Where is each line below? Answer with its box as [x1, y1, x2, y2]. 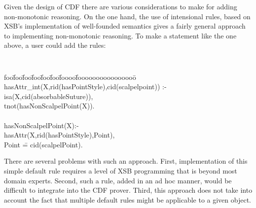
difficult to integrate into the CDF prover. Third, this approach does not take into [4, 185, 253, 195]
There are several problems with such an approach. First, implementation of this [4, 156, 248, 166]
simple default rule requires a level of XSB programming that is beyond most [4, 165, 237, 175]
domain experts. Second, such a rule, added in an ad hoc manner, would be [4, 175, 232, 185]
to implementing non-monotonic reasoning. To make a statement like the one [4, 30, 237, 40]
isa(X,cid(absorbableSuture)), [4, 91, 93, 101]
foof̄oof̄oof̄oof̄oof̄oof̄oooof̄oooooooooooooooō [4, 71, 136, 82]
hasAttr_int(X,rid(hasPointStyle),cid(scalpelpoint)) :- [4, 81, 167, 92]
